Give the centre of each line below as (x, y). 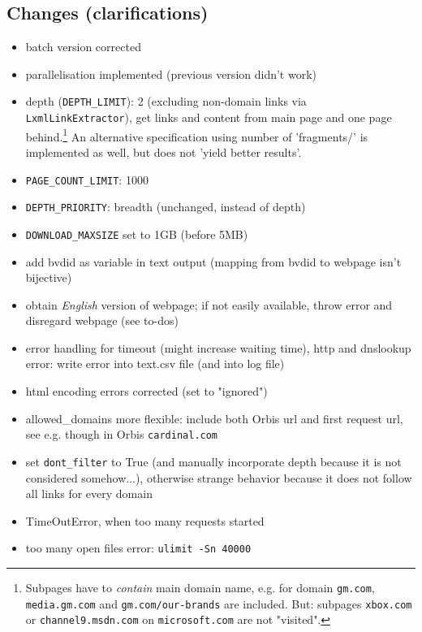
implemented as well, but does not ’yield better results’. (164, 152)
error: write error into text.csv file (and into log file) (155, 364)
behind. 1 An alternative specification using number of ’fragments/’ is (197, 135)
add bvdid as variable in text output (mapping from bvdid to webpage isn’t (213, 261)
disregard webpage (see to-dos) (102, 320)
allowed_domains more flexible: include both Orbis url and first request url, (214, 418)
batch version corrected (83, 47)
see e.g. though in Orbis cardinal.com (122, 434)
